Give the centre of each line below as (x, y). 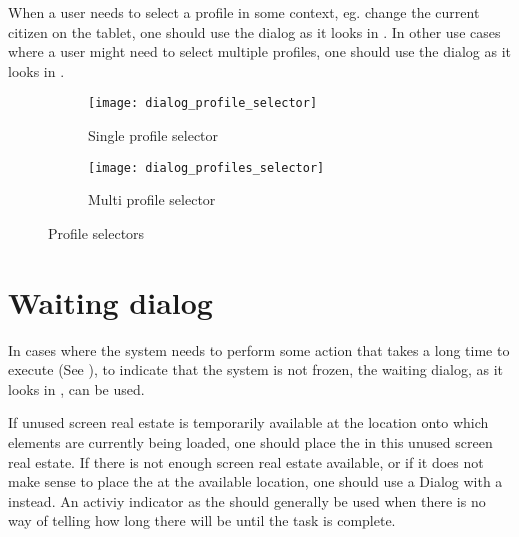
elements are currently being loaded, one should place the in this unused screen (250, 441)
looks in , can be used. (76, 388)
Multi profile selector (152, 199)
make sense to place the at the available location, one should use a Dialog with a (255, 481)
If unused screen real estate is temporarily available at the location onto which (248, 422)
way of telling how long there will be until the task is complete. (202, 520)
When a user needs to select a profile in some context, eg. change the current (244, 12)
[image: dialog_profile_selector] (203, 103)
